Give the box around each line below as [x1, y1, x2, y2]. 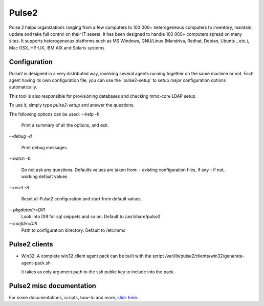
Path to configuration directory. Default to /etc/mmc [21, 227, 126, 233]
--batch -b [9, 155, 31, 161]
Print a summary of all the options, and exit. [21, 122, 109, 128]
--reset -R [9, 185, 29, 191]
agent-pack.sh [21, 260, 51, 266]
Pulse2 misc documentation [9, 282, 96, 290]
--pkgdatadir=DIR [9, 207, 45, 213]
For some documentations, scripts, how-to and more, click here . [9, 294, 139, 300]
